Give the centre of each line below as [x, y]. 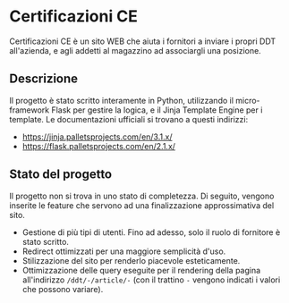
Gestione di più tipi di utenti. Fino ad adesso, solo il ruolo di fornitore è [151, 232]
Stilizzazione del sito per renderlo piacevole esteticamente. [131, 260]
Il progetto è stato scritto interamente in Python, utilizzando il [122, 100]
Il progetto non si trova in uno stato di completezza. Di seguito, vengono [142, 196]
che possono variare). [63, 289]
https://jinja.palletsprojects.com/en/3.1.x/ [97, 137]
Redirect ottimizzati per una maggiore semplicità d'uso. [124, 251]
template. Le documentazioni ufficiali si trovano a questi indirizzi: [129, 119]
